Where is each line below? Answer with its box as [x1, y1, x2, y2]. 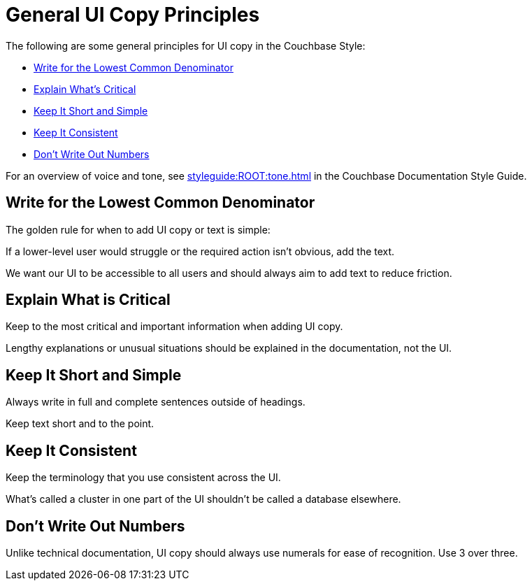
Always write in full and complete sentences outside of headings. [6, 396, 305, 408]
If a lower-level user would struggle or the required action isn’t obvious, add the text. [6, 245, 395, 257]
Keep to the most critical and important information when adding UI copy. [6, 320, 343, 333]
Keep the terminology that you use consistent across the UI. [6, 471, 281, 484]
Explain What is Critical [6, 291, 171, 309]
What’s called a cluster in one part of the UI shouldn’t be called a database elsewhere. [6, 493, 401, 506]
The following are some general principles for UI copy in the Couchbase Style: [6, 39, 366, 52]
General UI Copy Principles [6, 3, 260, 27]
